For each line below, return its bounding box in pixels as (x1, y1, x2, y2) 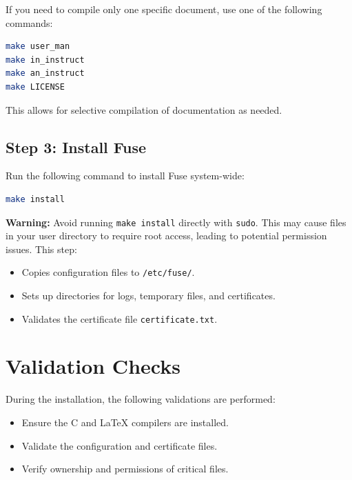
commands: (6, 15, 53, 30)
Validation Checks (6, 352, 180, 380)
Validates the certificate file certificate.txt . (21, 311, 218, 326)
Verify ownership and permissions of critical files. (21, 461, 229, 476)
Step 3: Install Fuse (6, 136, 147, 157)
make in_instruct (6, 54, 85, 65)
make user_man (6, 41, 70, 52)
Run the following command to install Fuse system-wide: (6, 168, 245, 183)
